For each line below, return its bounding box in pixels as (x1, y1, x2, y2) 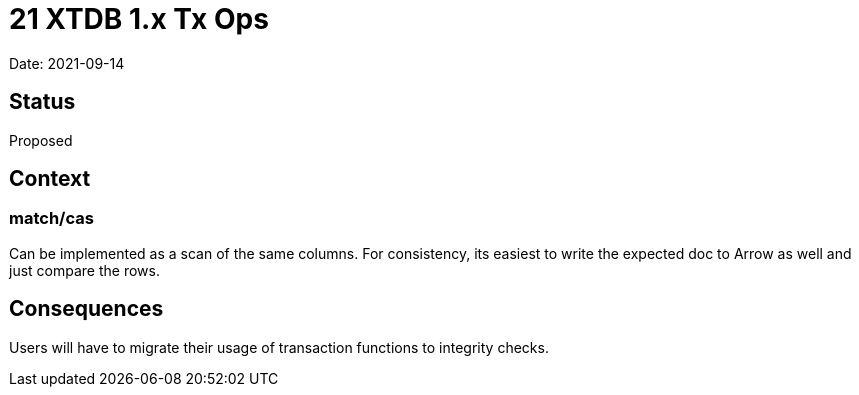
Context (9, 166, 91, 192)
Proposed (9, 131, 73, 149)
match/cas (9, 208, 94, 229)
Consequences (9, 296, 164, 322)
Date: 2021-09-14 (9, 54, 125, 72)
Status (9, 89, 76, 115)
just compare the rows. (9, 261, 160, 279)
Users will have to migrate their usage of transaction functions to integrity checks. (9, 338, 549, 356)
